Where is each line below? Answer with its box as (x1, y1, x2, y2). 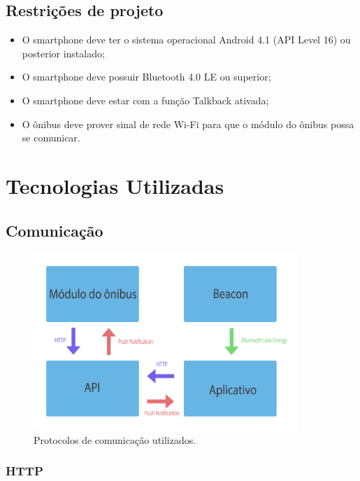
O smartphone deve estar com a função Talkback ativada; (22, 92, 269, 107)
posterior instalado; (22, 46, 105, 60)
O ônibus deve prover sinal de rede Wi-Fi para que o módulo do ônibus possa (22, 116, 354, 131)
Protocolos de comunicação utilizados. (34, 432, 196, 447)
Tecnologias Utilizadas (6, 171, 224, 200)
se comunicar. (22, 130, 80, 145)
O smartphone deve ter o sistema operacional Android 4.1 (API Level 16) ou (22, 32, 351, 47)
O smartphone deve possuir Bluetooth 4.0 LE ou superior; (22, 69, 271, 84)
